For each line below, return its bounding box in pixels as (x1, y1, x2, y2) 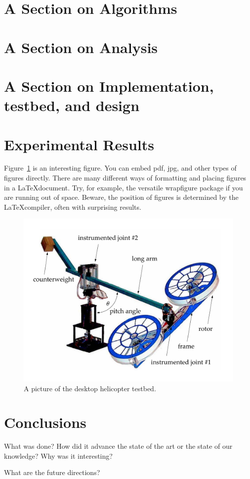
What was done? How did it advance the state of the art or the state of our (4, 441, 233, 451)
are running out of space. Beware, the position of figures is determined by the (4, 192, 239, 202)
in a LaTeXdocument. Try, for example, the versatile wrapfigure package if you (4, 182, 243, 192)
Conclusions (4, 412, 86, 432)
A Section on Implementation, (4, 75, 214, 96)
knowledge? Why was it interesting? (4, 450, 113, 461)
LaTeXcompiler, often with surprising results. (4, 201, 141, 212)
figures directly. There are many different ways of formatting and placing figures (4, 173, 247, 183)
